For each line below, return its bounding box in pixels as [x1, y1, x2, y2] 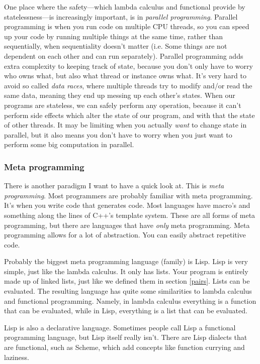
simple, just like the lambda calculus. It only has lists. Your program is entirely [4, 266, 248, 276]
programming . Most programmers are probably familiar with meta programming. [4, 190, 253, 200]
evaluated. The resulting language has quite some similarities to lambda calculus [4, 286, 252, 296]
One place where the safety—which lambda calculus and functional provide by [4, 2, 245, 12]
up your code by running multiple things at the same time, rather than [4, 31, 223, 41]
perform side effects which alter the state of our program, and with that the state [4, 109, 255, 120]
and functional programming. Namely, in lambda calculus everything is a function [4, 295, 256, 306]
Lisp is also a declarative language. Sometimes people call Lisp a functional [4, 322, 236, 332]
